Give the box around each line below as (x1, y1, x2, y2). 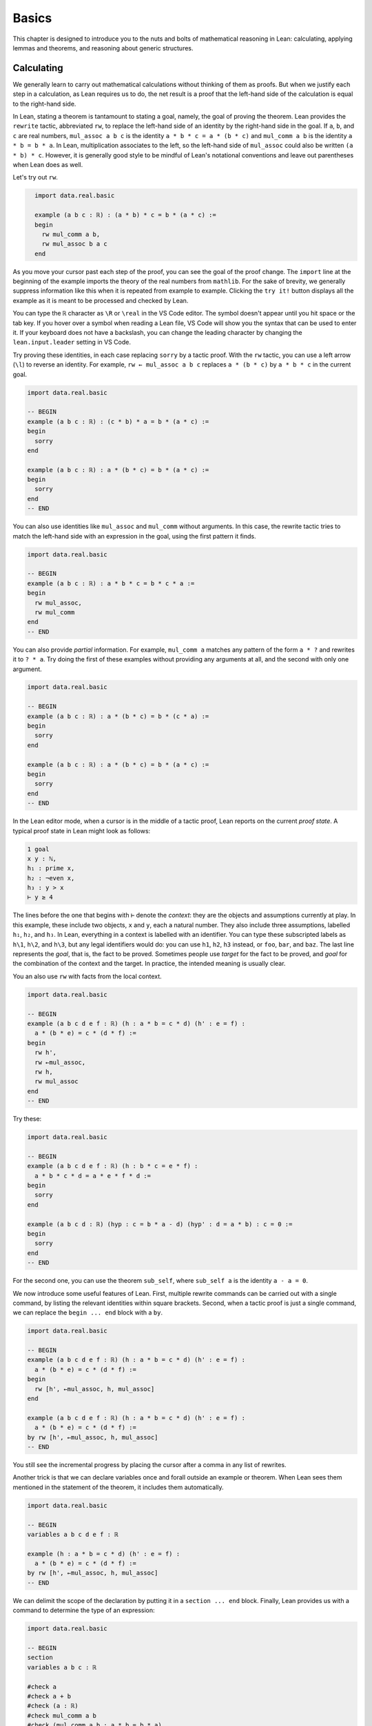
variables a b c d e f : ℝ (27, 1530, 118, 1538)
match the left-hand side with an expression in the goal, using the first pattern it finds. (12, 532, 256, 540)
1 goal (27, 845, 50, 853)
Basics (12, 10, 52, 26)
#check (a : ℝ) (27, 1702, 79, 1710)
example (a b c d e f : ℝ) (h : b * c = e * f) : (27, 1162, 198, 1170)
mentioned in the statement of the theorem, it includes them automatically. (12, 1483, 224, 1491)
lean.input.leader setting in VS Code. (12, 338, 131, 347)
